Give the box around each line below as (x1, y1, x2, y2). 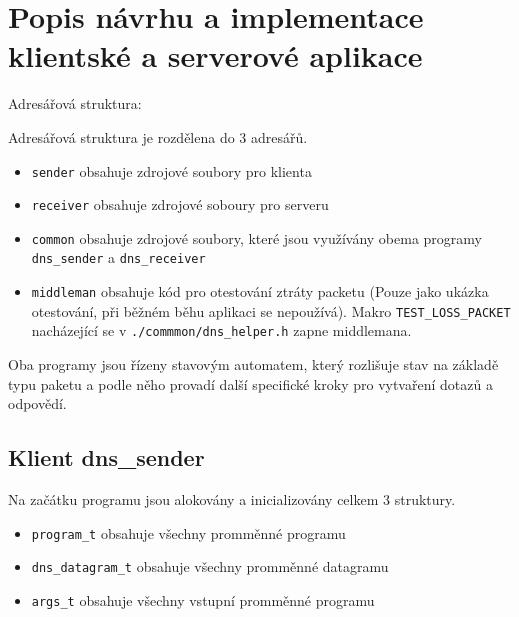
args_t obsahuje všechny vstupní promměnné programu (31, 589, 375, 610)
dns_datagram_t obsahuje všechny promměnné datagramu (31, 556, 389, 577)
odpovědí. (8, 393, 67, 414)
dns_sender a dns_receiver (31, 247, 206, 268)
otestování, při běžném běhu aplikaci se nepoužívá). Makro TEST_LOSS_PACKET (31, 300, 511, 321)
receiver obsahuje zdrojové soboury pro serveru (31, 194, 329, 215)
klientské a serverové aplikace (8, 35, 423, 76)
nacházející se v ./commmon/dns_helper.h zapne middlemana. (31, 320, 412, 341)
